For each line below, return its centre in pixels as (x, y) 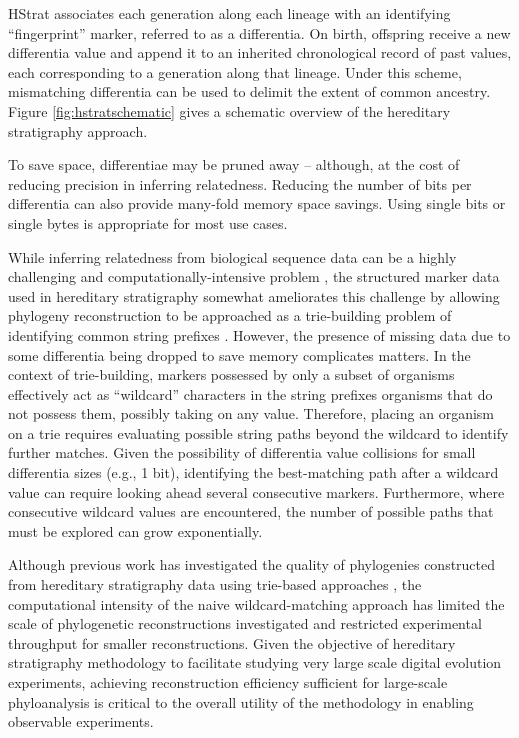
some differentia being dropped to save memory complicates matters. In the (239, 354)
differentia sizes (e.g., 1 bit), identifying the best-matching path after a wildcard (253, 472)
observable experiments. (81, 721)
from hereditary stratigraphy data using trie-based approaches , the (215, 584)
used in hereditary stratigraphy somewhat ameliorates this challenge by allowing (254, 295)
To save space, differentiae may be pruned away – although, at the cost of (234, 164)
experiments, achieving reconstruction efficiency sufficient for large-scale (228, 682)
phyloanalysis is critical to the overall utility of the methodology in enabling (241, 701)
